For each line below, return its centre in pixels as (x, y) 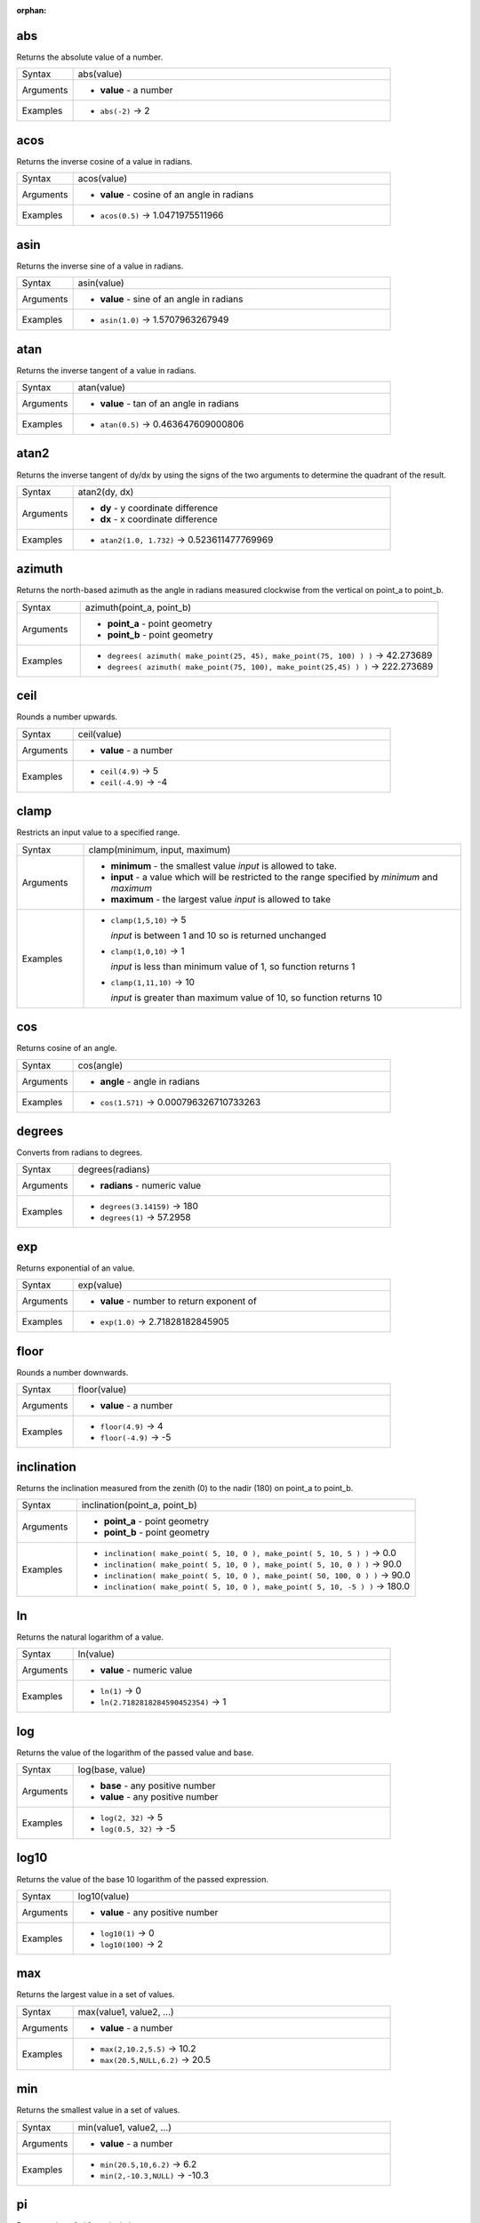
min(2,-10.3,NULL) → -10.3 (154, 2175)
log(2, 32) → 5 (132, 1817)
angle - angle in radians (150, 1081)
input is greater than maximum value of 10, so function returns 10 (246, 998)
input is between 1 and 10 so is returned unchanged (219, 935)
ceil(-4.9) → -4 (134, 782)
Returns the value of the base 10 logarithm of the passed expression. (143, 1879)
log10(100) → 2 (132, 1944)
